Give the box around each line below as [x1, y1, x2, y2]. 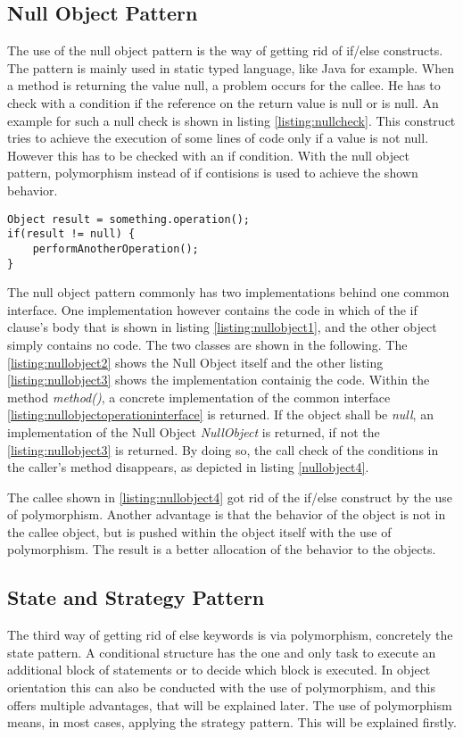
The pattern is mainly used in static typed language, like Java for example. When [7, 58, 455, 77]
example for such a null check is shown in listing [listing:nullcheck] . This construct [7, 111, 456, 129]
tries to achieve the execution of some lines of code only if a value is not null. [7, 128, 429, 147]
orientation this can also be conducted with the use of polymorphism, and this [7, 678, 435, 697]
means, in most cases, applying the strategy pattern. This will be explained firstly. [7, 713, 457, 732]
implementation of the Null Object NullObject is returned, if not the [7, 422, 380, 441]
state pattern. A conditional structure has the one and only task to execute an [7, 642, 436, 661]
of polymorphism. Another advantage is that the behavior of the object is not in [7, 505, 446, 524]
